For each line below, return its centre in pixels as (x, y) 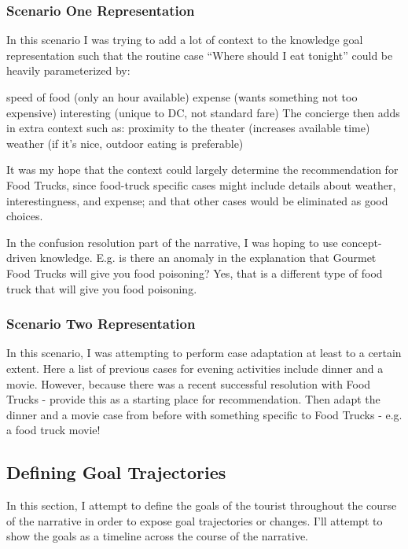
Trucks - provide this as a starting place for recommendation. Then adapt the (193, 399)
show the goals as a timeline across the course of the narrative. (158, 536)
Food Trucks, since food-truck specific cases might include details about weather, (201, 184)
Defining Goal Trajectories (116, 472)
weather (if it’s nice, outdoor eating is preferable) (125, 143)
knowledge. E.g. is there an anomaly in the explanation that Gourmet (208, 258)
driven (22, 258)
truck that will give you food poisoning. (102, 288)
